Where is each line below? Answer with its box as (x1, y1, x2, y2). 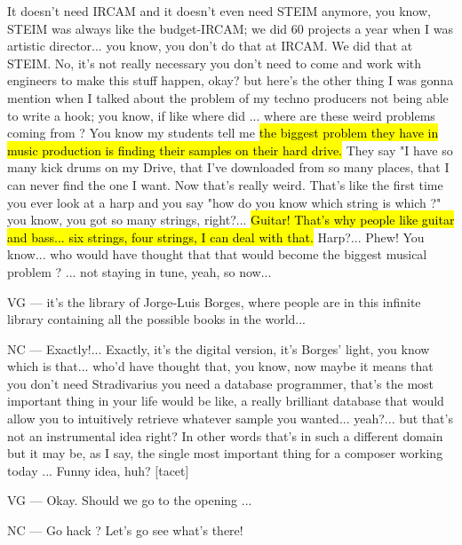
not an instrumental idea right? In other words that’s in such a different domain (7, 426, 443, 445)
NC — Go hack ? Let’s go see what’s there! (7, 521, 243, 540)
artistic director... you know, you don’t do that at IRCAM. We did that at (7, 36, 413, 55)
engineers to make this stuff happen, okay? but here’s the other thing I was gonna (7, 71, 454, 90)
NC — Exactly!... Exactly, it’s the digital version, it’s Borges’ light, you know (7, 339, 430, 358)
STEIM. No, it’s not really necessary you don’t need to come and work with (7, 53, 422, 72)
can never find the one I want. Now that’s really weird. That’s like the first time (7, 175, 443, 194)
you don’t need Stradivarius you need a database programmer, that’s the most (7, 374, 434, 392)
